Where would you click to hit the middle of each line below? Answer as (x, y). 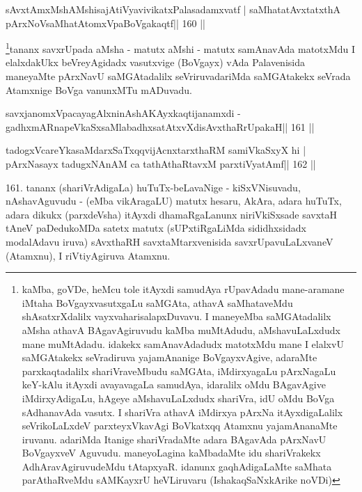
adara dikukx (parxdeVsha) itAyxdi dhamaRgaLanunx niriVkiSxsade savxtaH (172, 214)
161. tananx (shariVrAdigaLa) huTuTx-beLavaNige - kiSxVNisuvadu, (153, 187)
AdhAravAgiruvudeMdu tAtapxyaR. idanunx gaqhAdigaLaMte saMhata (177, 466)
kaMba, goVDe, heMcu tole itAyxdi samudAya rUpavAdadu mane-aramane (183, 289)
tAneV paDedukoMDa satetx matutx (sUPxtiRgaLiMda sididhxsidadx (156, 228)
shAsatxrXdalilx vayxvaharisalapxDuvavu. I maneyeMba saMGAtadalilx (176, 316)
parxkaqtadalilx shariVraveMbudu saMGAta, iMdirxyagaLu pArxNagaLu (179, 371)
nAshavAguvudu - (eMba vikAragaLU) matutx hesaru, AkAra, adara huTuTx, (174, 201)
